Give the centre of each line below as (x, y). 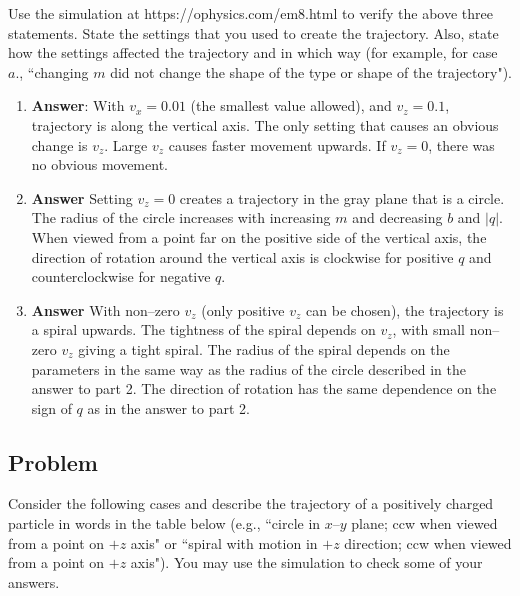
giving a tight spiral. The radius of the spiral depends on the (264, 348)
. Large (126, 144)
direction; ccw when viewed (428, 542)
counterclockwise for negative (121, 276)
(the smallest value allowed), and (291, 105)
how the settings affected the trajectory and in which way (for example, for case (253, 52)
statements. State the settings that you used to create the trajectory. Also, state (253, 32)
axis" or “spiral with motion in (224, 542)
